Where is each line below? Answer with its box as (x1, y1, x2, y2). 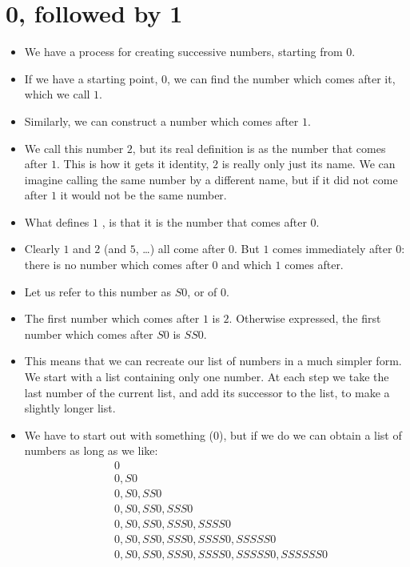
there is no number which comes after (24, 256, 209, 273)
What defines (24, 213, 90, 230)
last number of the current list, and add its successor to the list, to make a (24, 384, 390, 400)
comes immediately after (273, 240, 392, 257)
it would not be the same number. (60, 187, 227, 203)
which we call (24, 86, 90, 103)
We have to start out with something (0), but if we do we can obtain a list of (24, 426, 402, 443)
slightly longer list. (24, 400, 116, 416)
